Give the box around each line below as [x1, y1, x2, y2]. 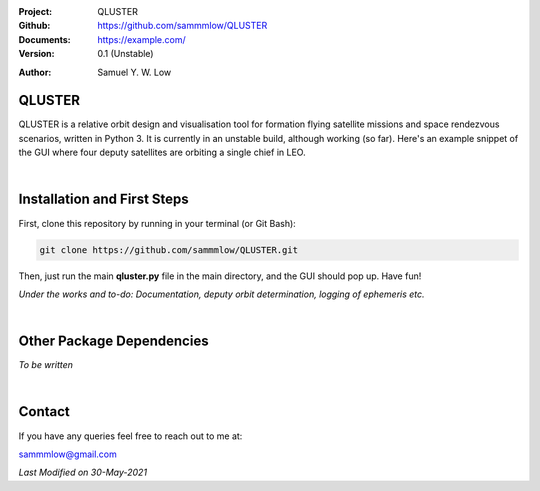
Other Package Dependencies [18, 333, 209, 350]
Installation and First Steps [18, 191, 189, 208]
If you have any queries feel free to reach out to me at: [18, 430, 243, 442]
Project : [18, 6, 53, 17]
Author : [18, 66, 52, 78]
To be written [18, 359, 74, 371]
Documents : [18, 33, 72, 45]
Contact [18, 403, 70, 420]
